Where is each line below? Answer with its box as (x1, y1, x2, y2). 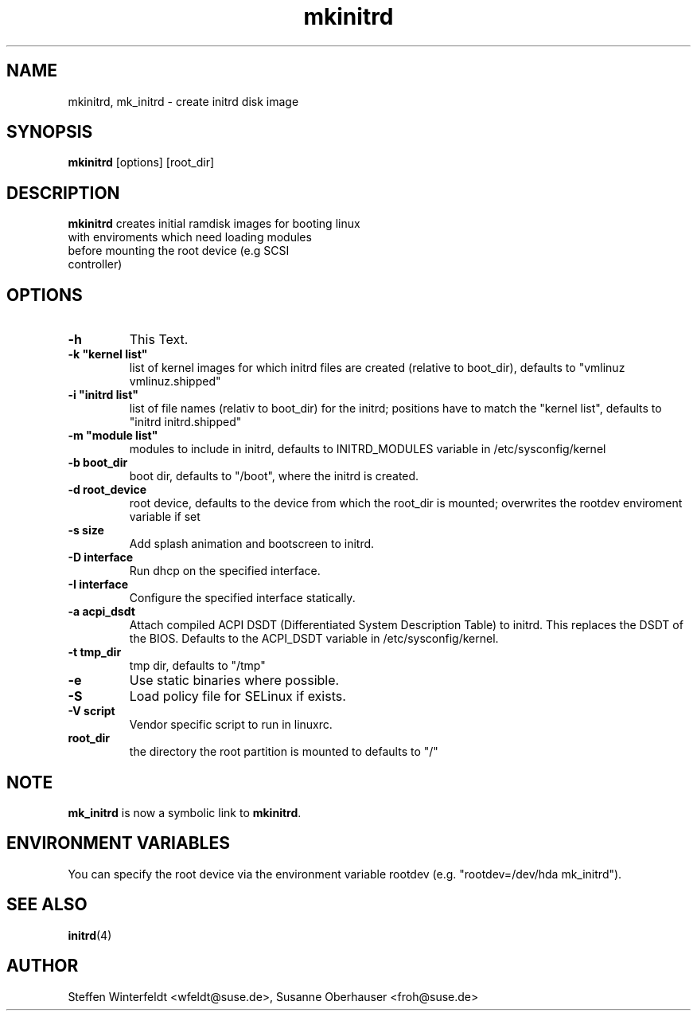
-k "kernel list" (68, 347, 148, 362)
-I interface (68, 577, 129, 592)
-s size (68, 523, 104, 538)
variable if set (129, 510, 201, 524)
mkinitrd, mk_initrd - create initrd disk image (68, 94, 299, 108)
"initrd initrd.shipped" (129, 415, 242, 429)
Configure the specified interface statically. (129, 591, 356, 605)
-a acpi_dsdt (68, 604, 135, 619)
